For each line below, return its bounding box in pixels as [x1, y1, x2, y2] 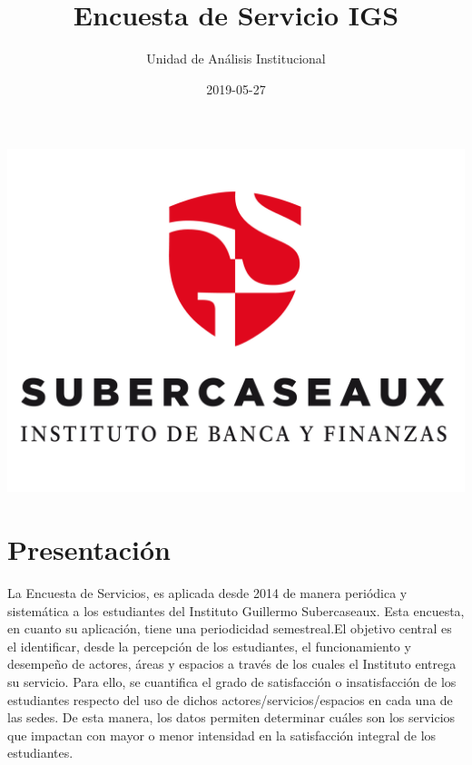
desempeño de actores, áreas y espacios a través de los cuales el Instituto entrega [7, 654, 457, 673]
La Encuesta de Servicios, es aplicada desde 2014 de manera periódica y [7, 584, 408, 603]
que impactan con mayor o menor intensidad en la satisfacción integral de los [7, 725, 437, 744]
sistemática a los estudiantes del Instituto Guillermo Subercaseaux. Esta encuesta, [7, 601, 465, 620]
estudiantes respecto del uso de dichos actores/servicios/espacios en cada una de [7, 690, 453, 709]
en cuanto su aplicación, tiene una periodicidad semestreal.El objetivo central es [7, 619, 452, 638]
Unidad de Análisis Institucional [146, 49, 326, 68]
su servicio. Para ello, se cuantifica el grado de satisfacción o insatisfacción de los [7, 672, 457, 691]
